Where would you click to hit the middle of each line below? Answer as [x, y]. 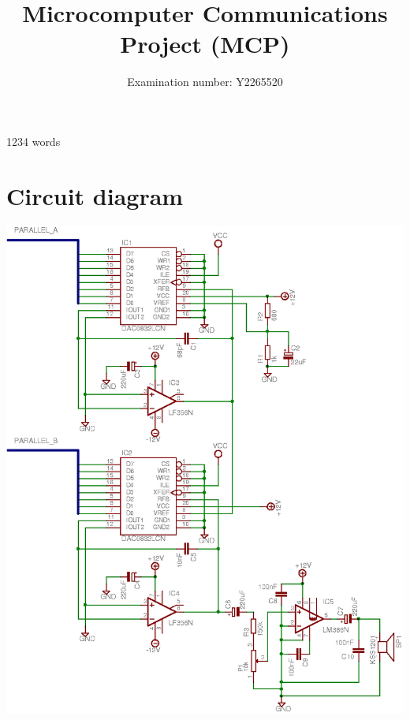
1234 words [34, 141]
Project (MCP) [205, 44]
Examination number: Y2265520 [205, 82]
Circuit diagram [95, 195]
